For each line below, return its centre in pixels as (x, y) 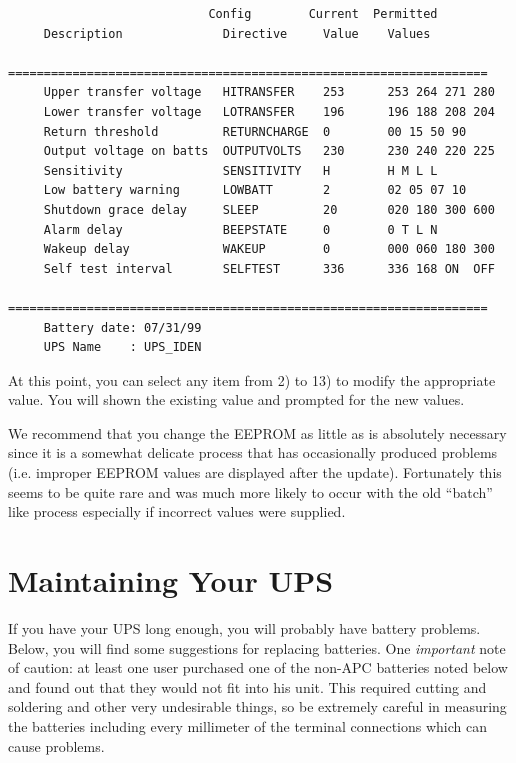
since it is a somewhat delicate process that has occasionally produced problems (253, 452)
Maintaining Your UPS (171, 580)
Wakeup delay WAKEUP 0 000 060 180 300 (269, 249)
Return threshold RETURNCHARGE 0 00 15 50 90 (255, 131)
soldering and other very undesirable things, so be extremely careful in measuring (257, 706)
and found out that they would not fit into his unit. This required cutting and (247, 686)
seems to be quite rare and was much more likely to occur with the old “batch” (250, 491)
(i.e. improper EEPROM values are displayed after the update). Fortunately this (255, 472)
